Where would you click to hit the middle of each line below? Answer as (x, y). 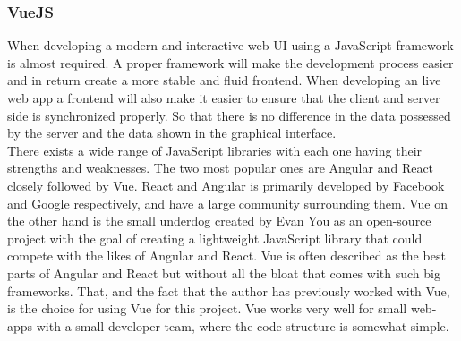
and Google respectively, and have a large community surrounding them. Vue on (227, 203)
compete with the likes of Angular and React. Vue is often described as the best (226, 256)
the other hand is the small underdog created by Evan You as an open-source (219, 221)
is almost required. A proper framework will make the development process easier (230, 62)
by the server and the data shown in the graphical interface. (172, 133)
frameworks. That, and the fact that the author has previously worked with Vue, (229, 290)
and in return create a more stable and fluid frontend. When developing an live (224, 80)
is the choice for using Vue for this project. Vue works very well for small (207, 308)
